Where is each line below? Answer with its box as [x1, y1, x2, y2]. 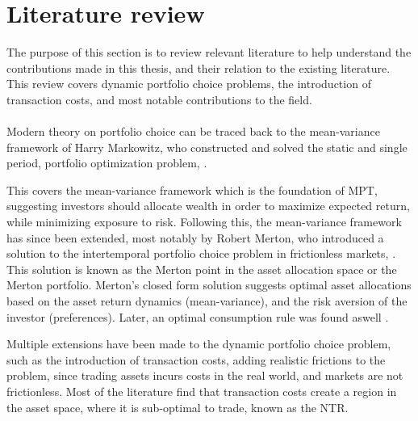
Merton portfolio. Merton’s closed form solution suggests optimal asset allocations [6, 276, 412, 293]
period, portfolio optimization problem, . [6, 154, 207, 171]
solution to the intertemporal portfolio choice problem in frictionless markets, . [6, 245, 396, 262]
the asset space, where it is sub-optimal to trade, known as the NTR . [6, 398, 349, 415]
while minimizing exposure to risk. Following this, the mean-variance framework [6, 213, 402, 230]
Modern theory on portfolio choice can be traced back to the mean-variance [6, 123, 380, 140]
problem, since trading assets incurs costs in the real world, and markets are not [6, 367, 403, 384]
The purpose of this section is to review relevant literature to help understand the [6, 44, 412, 61]
